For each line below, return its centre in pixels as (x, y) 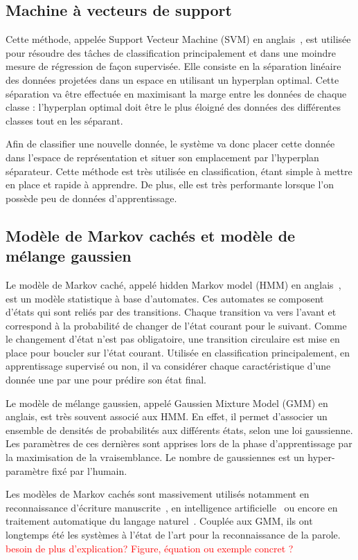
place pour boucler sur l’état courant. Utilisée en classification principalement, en (178, 352)
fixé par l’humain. (89, 470)
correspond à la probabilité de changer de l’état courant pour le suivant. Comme (176, 325)
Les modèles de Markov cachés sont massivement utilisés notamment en (158, 494)
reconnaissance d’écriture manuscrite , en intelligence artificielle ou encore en (172, 507)
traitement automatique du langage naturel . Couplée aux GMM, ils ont (159, 521)
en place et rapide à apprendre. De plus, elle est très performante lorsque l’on (170, 184)
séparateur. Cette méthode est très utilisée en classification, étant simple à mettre (179, 171)
